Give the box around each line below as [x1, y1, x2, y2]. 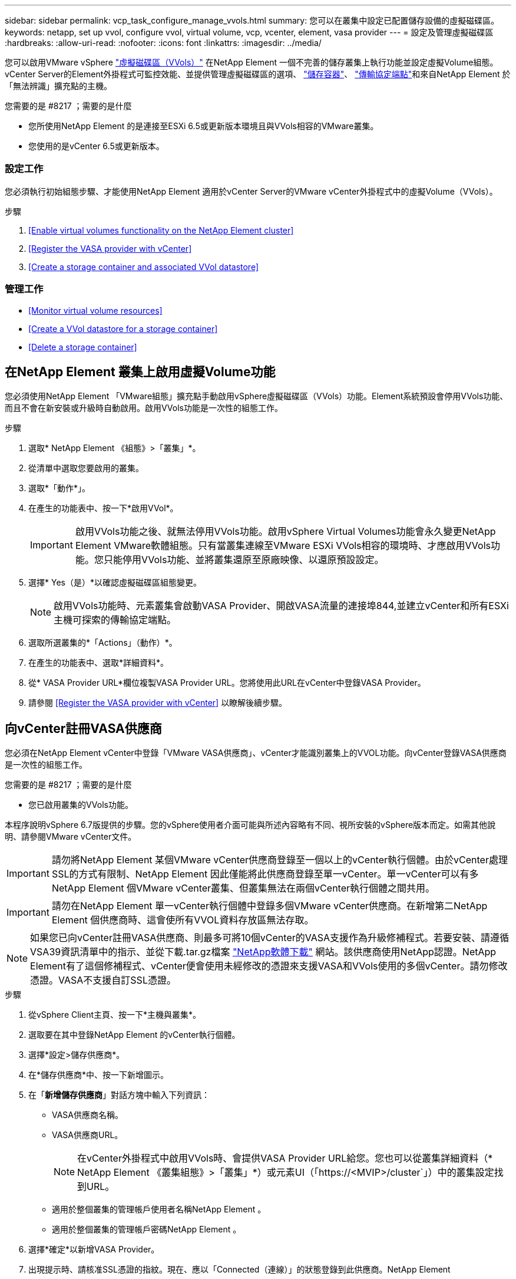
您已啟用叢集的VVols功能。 [28, 800, 133, 810]
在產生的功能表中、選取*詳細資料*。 [28, 657, 169, 668]
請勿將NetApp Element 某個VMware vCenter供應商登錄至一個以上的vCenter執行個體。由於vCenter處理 [51, 854, 508, 866]
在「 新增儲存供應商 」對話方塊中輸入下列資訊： [28, 1090, 210, 1100]
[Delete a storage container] [28, 341, 137, 352]
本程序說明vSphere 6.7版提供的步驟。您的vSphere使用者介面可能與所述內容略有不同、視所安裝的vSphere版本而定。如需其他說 [5, 820, 496, 830]
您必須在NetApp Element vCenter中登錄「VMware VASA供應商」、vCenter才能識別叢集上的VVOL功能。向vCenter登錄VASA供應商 [5, 748, 507, 758]
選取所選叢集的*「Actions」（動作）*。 [28, 637, 177, 648]
